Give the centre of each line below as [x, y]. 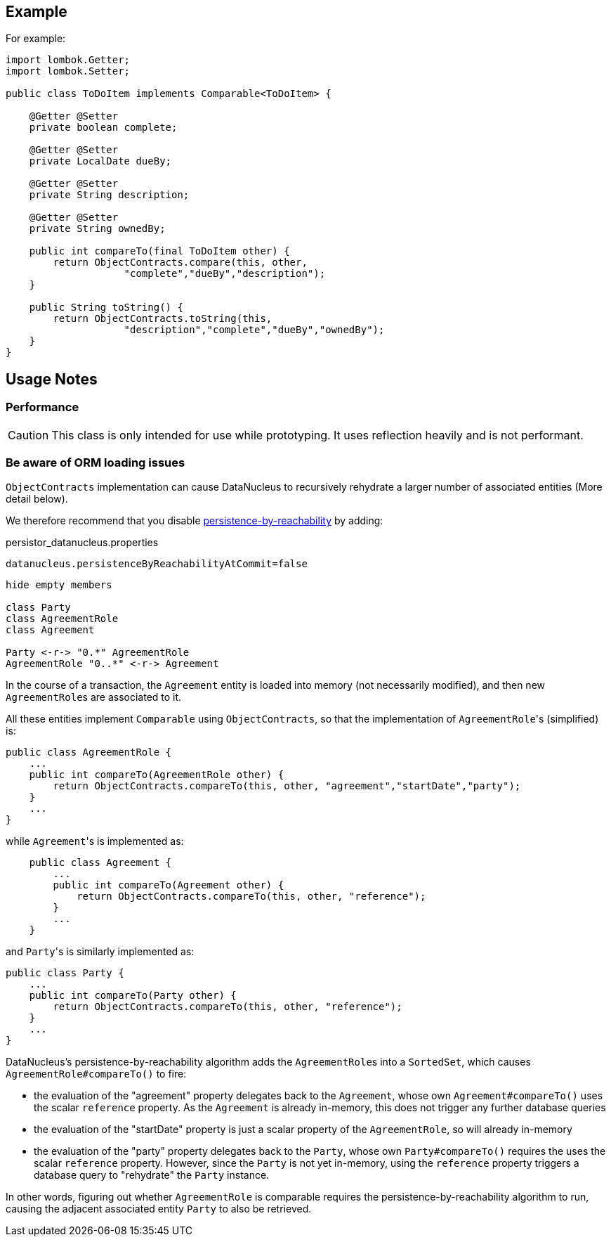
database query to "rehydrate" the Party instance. [152, 1175]
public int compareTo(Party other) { [133, 996]
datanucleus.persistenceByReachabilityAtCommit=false [157, 564]
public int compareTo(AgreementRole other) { [157, 775]
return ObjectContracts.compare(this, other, [180, 263]
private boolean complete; [103, 128]
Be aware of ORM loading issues [96, 463]
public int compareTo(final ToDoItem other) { [159, 251]
